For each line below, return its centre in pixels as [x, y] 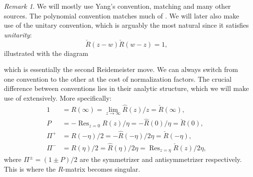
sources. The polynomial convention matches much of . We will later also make [122, 15]
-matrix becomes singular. [102, 168]
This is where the [30, 168]
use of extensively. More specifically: [58, 97]
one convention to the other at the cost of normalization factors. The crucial [118, 79]
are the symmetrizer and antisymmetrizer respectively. [161, 159]
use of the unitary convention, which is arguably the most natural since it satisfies [126, 25]
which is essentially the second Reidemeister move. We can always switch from [121, 69]
